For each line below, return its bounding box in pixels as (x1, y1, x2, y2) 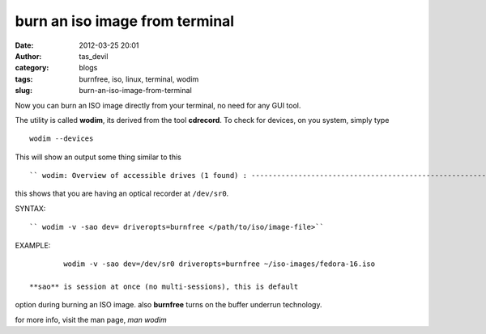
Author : (15, 51, 42, 61)
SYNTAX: (15, 203, 46, 214)
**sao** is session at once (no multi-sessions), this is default (29, 281, 299, 291)
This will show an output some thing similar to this (15, 152, 181, 162)
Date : (15, 40, 34, 50)
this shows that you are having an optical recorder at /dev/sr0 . (15, 188, 229, 198)
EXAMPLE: (15, 240, 51, 250)
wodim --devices (29, 134, 94, 143)
